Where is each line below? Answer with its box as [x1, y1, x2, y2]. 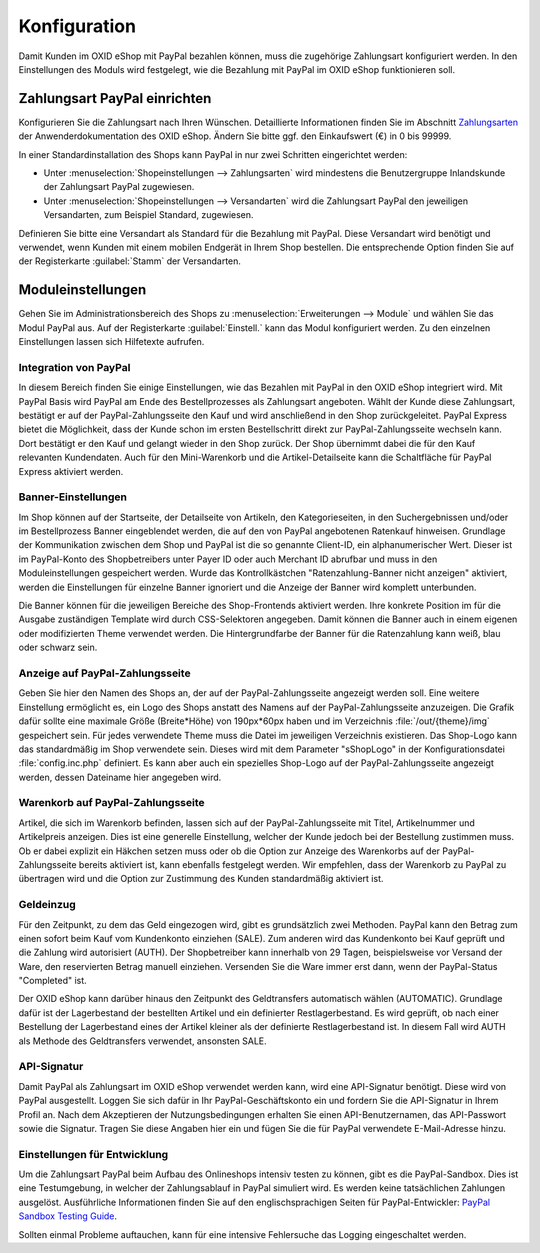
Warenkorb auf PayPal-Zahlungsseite [18, 796, 205, 810]
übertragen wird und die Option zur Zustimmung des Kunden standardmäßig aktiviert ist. [18, 873, 384, 885]
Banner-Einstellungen [18, 490, 127, 504]
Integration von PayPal [18, 360, 131, 374]
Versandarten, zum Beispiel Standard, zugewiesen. [43, 209, 254, 221]
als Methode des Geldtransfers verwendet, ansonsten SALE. [18, 1035, 267, 1047]
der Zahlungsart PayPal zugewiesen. [43, 181, 195, 193]
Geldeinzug [18, 898, 77, 912]
